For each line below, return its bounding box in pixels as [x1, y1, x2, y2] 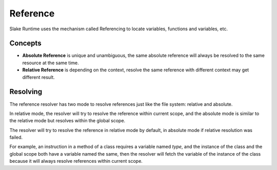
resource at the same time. [22, 60, 79, 66]
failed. [9, 134, 23, 141]
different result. [22, 74, 55, 80]
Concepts [9, 39, 42, 48]
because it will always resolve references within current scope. [9, 158, 143, 164]
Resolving [9, 87, 43, 96]
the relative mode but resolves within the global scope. [9, 118, 126, 124]
